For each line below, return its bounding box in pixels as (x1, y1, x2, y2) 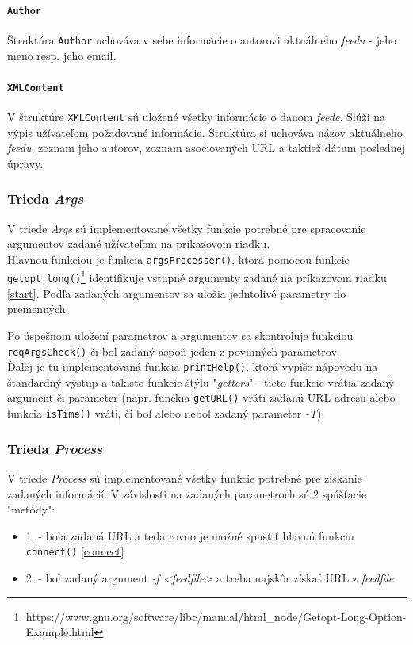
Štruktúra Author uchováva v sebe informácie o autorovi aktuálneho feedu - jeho (7, 31, 396, 48)
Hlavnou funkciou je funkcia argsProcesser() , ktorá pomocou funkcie (7, 250, 350, 267)
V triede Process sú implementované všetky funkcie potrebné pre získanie (7, 470, 362, 486)
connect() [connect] (25, 543, 124, 559)
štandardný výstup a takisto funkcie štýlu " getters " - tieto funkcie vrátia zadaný (7, 373, 395, 390)
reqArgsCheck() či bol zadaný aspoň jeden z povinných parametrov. (7, 342, 340, 359)
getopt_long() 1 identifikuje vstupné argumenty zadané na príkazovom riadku (7, 267, 387, 286)
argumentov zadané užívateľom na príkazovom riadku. (7, 235, 270, 252)
